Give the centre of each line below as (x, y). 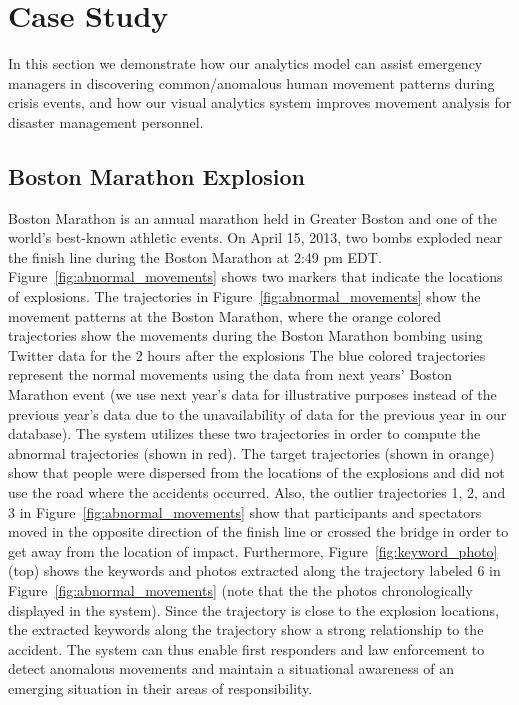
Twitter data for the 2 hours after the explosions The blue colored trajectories (247, 354)
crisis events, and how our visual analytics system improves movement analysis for (260, 102)
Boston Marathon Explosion (156, 175)
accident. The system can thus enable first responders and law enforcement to (246, 648)
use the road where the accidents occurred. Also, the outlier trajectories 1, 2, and (257, 492)
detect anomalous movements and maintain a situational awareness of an (231, 668)
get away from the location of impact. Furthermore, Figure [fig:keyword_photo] (253, 550)
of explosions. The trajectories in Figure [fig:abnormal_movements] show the (244, 296)
